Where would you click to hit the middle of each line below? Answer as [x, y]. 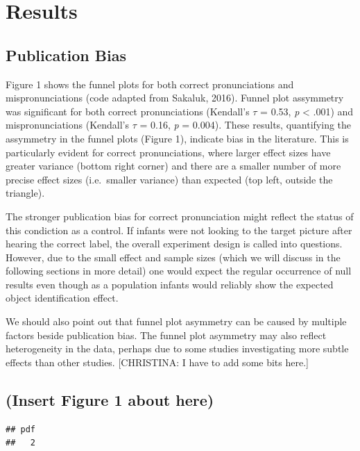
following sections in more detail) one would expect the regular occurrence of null [179, 271]
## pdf [20, 429]
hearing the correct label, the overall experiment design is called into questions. [174, 244]
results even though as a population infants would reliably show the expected [170, 284]
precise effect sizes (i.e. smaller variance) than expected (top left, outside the [169, 179]
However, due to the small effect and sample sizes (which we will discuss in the [173, 257]
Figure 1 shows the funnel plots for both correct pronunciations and [150, 84]
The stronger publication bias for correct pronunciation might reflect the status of [180, 216]
